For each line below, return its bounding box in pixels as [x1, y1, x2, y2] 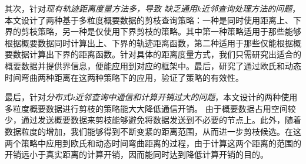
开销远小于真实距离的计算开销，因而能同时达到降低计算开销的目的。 [5, 148, 268, 160]
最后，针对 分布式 [5, 91, 71, 103]
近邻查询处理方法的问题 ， [201, 2, 301, 14]
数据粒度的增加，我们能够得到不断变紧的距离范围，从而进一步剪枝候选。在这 [5, 125, 301, 137]
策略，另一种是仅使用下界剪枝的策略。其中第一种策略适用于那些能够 [37, 25, 301, 37]
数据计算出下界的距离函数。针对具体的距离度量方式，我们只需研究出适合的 [12, 48, 301, 60]
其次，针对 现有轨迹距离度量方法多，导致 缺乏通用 [5, 2, 198, 14]
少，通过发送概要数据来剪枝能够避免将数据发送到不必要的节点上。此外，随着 [5, 114, 301, 126]
